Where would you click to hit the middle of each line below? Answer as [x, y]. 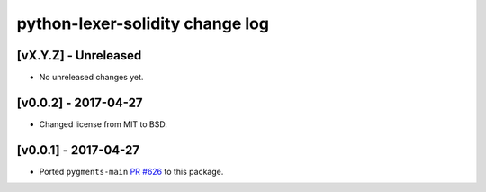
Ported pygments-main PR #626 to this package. [131, 171]
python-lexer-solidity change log [143, 23]
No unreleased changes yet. [91, 78]
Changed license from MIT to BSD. [103, 124]
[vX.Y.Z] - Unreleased [79, 55]
